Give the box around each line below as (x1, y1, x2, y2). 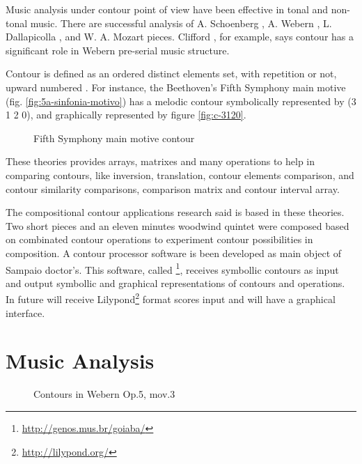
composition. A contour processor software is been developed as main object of (6, 245, 342, 260)
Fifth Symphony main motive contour (33, 130, 195, 145)
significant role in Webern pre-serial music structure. (6, 42, 230, 57)
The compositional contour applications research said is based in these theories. (6, 205, 345, 219)
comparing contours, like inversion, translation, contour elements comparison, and (6, 167, 354, 182)
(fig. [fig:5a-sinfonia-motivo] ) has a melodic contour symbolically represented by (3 (6, 93, 356, 108)
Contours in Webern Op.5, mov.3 (33, 387, 175, 401)
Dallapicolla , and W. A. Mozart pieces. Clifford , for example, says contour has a (6, 29, 354, 44)
